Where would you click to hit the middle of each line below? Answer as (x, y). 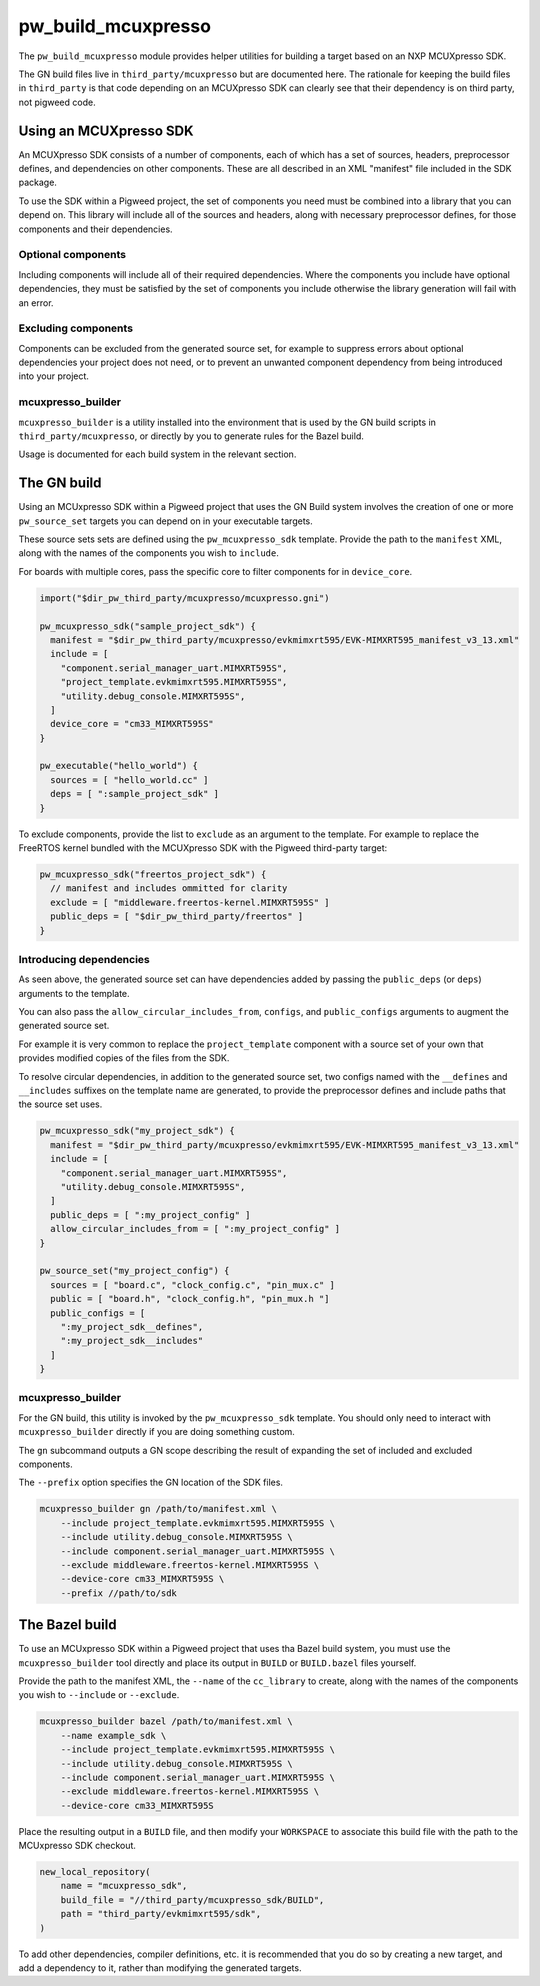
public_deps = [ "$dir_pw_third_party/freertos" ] (177, 916)
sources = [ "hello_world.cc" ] (129, 779)
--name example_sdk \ (113, 1735)
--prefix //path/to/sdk (118, 1593)
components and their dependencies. (96, 229)
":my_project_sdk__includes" (132, 1341)
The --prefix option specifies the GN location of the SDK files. (151, 1482)
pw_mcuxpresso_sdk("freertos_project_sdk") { (153, 874)
